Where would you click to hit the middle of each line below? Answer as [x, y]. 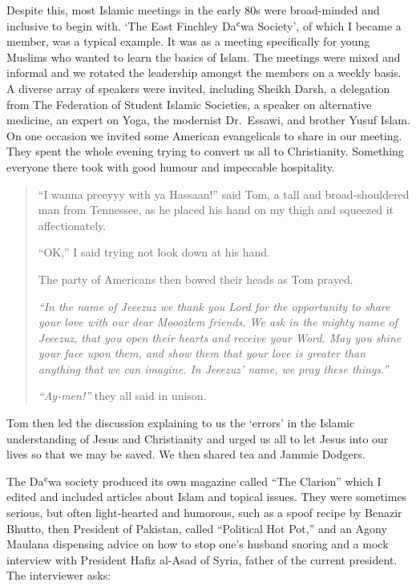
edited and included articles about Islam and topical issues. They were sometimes [207, 497]
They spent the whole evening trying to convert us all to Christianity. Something [205, 151]
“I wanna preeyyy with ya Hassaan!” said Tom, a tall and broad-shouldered [224, 194]
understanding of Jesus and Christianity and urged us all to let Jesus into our [198, 438]
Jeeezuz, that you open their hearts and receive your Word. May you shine [220, 337]
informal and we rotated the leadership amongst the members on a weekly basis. [204, 73]
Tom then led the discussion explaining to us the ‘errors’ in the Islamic [181, 423]
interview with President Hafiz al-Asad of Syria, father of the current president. [202, 559]
